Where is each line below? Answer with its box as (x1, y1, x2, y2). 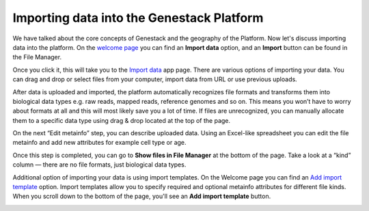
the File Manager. (12, 53, 61, 61)
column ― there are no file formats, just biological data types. (12, 160, 187, 169)
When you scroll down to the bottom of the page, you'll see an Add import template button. (12, 192, 271, 201)
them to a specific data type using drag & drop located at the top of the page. (12, 116, 231, 124)
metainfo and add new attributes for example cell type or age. (12, 139, 187, 147)
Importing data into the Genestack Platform (12, 10, 264, 25)
